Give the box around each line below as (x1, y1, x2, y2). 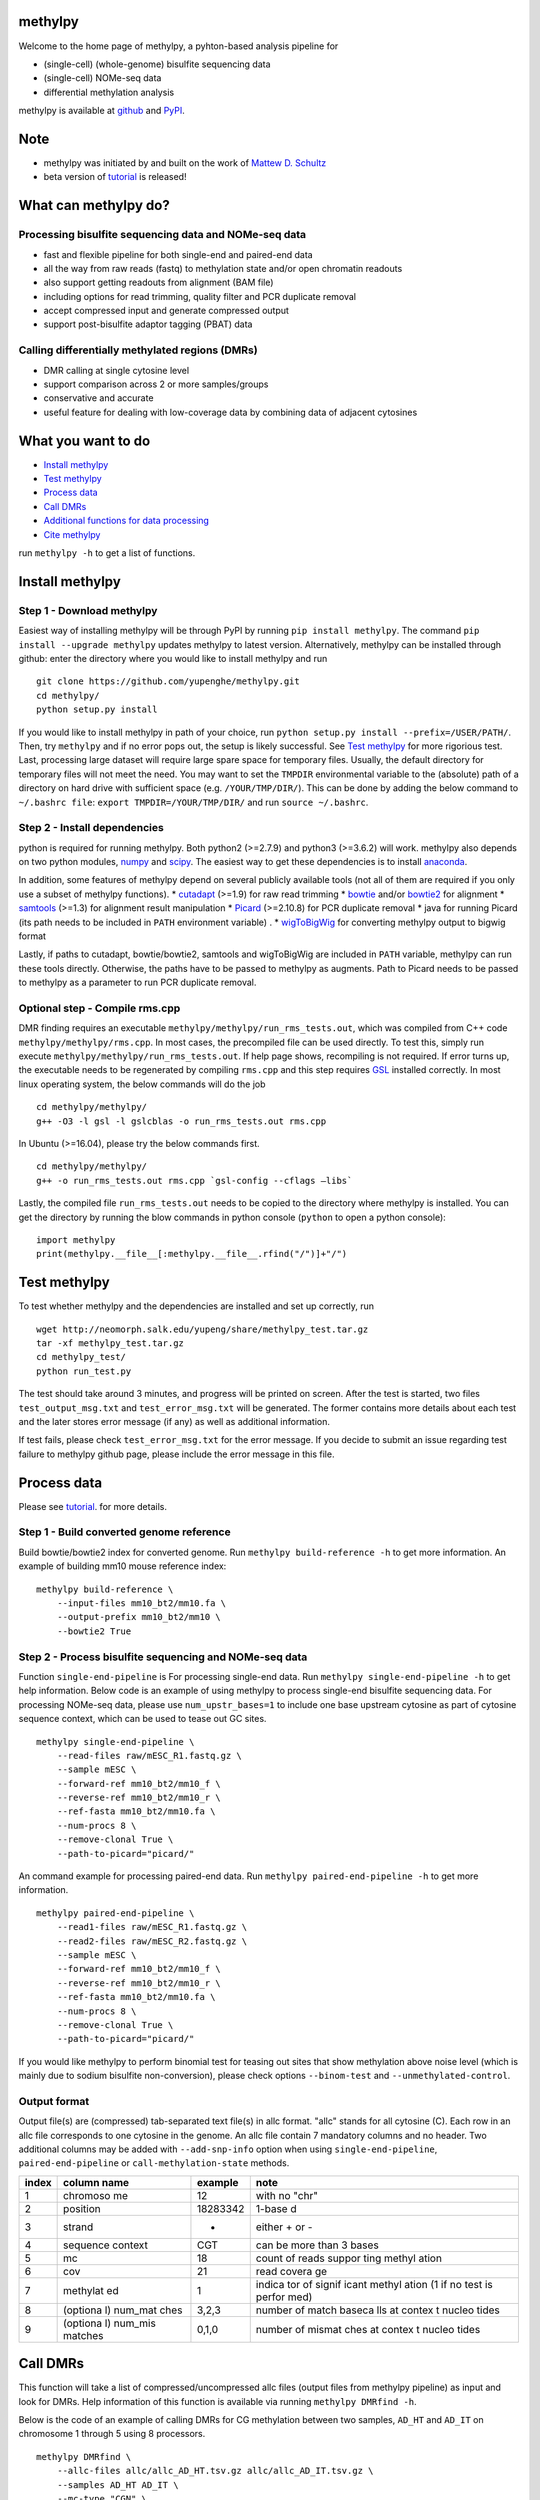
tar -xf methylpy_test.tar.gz (36, 1338, 185, 1349)
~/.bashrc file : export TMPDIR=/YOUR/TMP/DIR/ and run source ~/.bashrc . (18, 796, 369, 808)
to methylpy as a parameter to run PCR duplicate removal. (18, 976, 257, 989)
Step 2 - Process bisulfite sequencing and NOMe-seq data (18, 1650, 308, 1664)
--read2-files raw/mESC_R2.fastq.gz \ (56, 1935, 248, 1947)
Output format (18, 2094, 90, 2108)
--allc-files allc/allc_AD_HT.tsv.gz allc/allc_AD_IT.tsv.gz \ (56, 2465, 374, 2477)
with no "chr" (255, 2188, 319, 2202)
